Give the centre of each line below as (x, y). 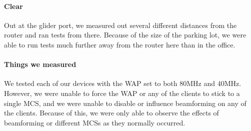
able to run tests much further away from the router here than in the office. (120, 44)
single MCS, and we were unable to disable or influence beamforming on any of (125, 103)
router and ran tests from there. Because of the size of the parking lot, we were (125, 35)
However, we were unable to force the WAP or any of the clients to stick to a (122, 93)
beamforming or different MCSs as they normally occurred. (95, 122)
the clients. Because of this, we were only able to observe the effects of (111, 113)
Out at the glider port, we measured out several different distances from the (120, 25)
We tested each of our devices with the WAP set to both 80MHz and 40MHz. (123, 83)
